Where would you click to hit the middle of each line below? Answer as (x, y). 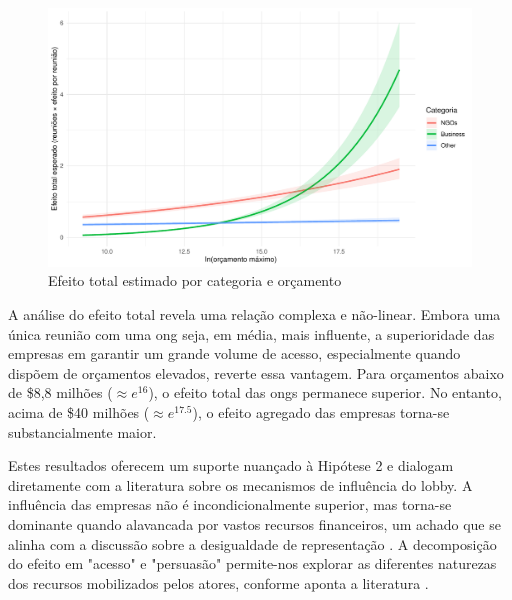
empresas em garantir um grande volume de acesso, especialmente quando (234, 353)
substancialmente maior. (82, 431)
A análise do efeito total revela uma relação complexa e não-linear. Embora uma (254, 313)
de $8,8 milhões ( (60, 392)
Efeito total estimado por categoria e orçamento (195, 280)
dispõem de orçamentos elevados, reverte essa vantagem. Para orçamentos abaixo (256, 372)
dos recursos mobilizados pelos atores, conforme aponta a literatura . (218, 582)
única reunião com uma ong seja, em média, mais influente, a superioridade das (251, 333)
